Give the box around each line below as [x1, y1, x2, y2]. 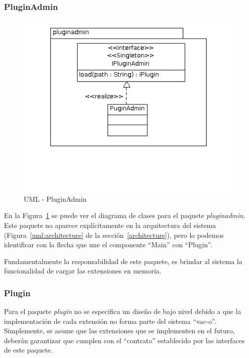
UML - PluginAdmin [24, 193, 87, 204]
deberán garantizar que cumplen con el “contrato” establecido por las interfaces [4, 335, 245, 345]
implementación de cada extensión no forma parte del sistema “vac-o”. [4, 315, 216, 326]
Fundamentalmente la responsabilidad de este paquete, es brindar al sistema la [4, 256, 243, 266]
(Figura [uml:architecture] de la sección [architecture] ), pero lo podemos [4, 229, 224, 240]
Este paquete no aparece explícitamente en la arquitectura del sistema [4, 220, 216, 230]
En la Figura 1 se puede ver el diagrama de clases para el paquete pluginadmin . [4, 210, 246, 221]
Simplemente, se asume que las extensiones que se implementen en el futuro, [4, 325, 235, 336]
